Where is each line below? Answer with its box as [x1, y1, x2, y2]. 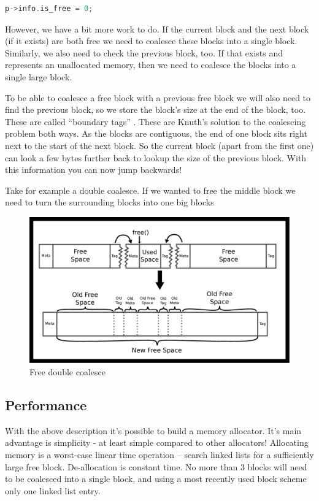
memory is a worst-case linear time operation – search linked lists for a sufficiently [5, 448, 314, 461]
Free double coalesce [29, 365, 106, 378]
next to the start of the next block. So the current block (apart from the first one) [5, 139, 314, 151]
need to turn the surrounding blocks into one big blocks [5, 196, 214, 208]
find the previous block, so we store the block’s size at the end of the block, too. [5, 103, 306, 116]
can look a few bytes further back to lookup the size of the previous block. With [5, 151, 307, 164]
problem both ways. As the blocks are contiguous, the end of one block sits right [5, 127, 307, 140]
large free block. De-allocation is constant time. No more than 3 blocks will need [5, 460, 307, 473]
